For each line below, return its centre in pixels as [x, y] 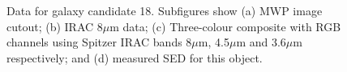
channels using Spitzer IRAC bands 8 [99, 42]
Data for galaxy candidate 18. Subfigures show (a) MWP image [165, 10]
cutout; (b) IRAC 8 [55, 26]
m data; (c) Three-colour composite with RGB [225, 26]
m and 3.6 [261, 42]
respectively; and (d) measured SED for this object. [135, 57]
